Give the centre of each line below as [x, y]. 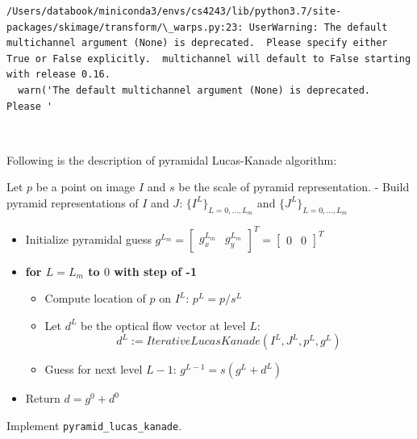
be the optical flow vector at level [163, 325]
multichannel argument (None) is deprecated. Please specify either [197, 43]
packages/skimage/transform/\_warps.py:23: [125, 27]
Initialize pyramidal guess [88, 238]
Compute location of [95, 298]
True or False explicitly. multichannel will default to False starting [209, 59]
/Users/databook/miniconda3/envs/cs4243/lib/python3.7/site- [174, 11]
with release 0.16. [58, 75]
